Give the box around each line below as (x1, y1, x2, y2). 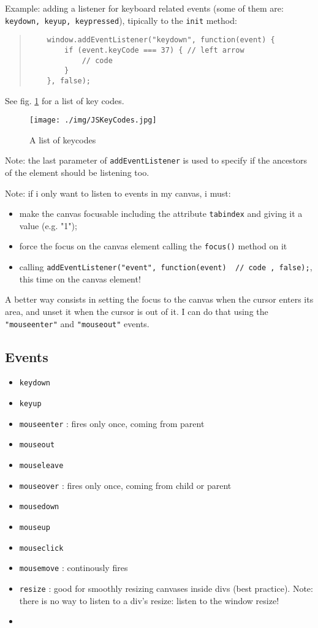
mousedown (19, 502, 59, 512)
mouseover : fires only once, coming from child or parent (19, 479, 232, 491)
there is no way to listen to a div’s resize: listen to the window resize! (19, 594, 279, 607)
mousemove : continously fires (19, 561, 128, 574)
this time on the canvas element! (19, 272, 141, 285)
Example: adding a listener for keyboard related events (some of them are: (5, 2, 284, 14)
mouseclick (19, 543, 64, 553)
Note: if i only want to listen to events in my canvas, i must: (5, 186, 231, 199)
